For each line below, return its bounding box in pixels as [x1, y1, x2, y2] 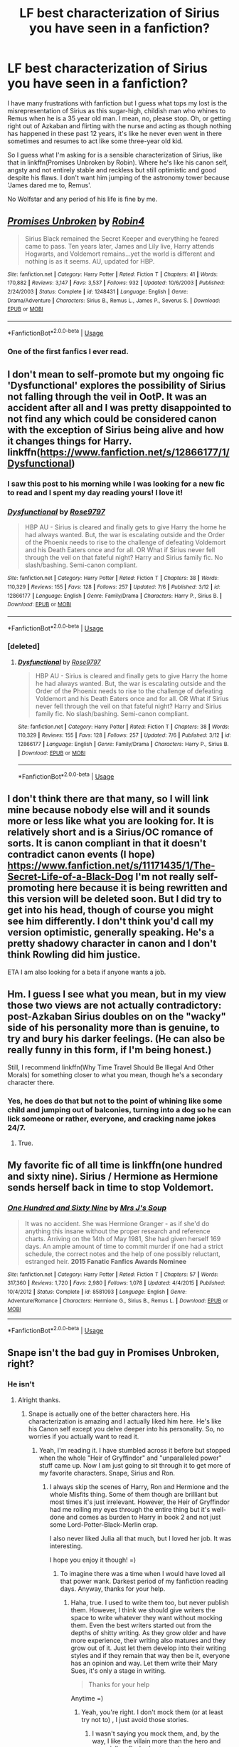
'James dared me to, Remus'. [7, 180, 92, 190]
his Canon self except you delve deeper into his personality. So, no [28, 1424, 225, 1433]
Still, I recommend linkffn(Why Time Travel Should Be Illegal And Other [7, 1063, 215, 1072]
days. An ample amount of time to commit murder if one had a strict [24, 1242, 223, 1250]
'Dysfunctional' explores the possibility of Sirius [7, 380, 226, 391]
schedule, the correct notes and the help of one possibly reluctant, [24, 1249, 221, 1258]
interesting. [49, 1541, 83, 1550]
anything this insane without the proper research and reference [24, 1227, 211, 1235]
